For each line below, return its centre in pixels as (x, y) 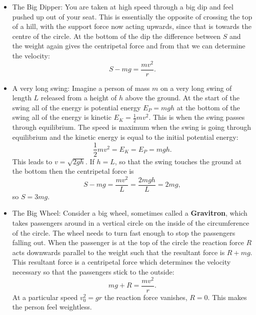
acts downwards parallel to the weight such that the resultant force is (118, 252)
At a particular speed (45, 297)
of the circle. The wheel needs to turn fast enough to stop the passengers (124, 232)
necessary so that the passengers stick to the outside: (93, 272)
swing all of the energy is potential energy (76, 107)
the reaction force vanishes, (146, 297)
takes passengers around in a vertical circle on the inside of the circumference (131, 223)
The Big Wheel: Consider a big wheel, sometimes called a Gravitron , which (130, 213)
